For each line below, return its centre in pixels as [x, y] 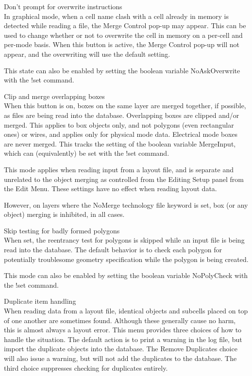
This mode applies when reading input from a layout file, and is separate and [119, 169]
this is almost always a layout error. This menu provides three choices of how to [123, 330]
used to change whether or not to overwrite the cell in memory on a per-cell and [123, 35]
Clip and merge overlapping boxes [54, 96]
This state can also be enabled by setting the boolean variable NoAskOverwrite [122, 70]
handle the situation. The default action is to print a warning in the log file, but [123, 339]
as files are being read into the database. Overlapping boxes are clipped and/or [122, 115]
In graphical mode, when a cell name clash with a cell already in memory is [117, 16]
